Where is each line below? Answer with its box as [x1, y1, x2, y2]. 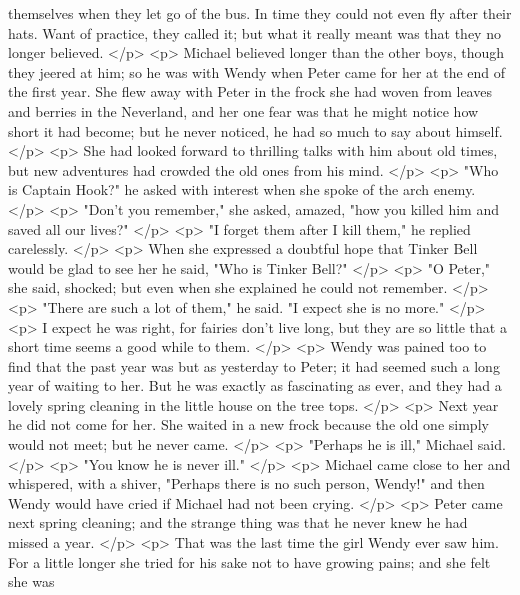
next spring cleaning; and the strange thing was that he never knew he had [8, 512, 468, 533]
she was [8, 571, 55, 592]
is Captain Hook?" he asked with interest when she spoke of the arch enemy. [8, 179, 476, 200]
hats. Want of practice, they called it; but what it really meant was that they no [8, 22, 501, 43]
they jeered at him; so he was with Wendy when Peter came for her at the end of [8, 61, 506, 82]
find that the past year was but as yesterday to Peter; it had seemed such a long [8, 355, 500, 376]
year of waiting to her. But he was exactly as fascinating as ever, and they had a [8, 375, 502, 396]
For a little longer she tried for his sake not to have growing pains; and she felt [8, 551, 491, 572]
